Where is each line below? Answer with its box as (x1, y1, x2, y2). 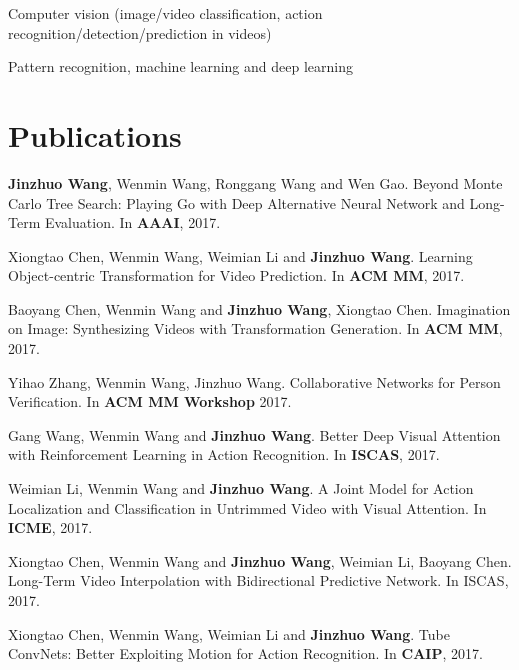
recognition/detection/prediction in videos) (8, 22, 272, 43)
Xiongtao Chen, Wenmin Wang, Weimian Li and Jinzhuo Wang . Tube (8, 623, 450, 644)
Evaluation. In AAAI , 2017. (44, 212, 221, 233)
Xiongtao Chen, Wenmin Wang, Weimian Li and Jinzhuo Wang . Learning (8, 245, 473, 266)
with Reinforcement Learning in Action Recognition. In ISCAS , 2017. (8, 444, 440, 465)
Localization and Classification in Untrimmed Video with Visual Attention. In (8, 497, 487, 518)
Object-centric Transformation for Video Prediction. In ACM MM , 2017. (8, 265, 465, 286)
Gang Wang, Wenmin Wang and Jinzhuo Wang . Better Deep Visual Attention (8, 424, 501, 445)
